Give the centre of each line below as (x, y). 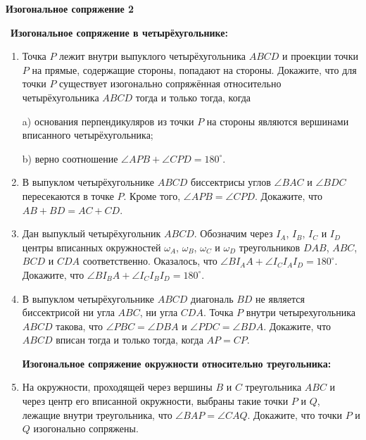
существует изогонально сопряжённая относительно (170, 83)
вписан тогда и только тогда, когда (130, 340)
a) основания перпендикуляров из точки (108, 121)
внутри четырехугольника (301, 312)
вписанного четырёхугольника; (88, 135)
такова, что (79, 326)
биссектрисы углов (231, 182)
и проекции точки (320, 56)
